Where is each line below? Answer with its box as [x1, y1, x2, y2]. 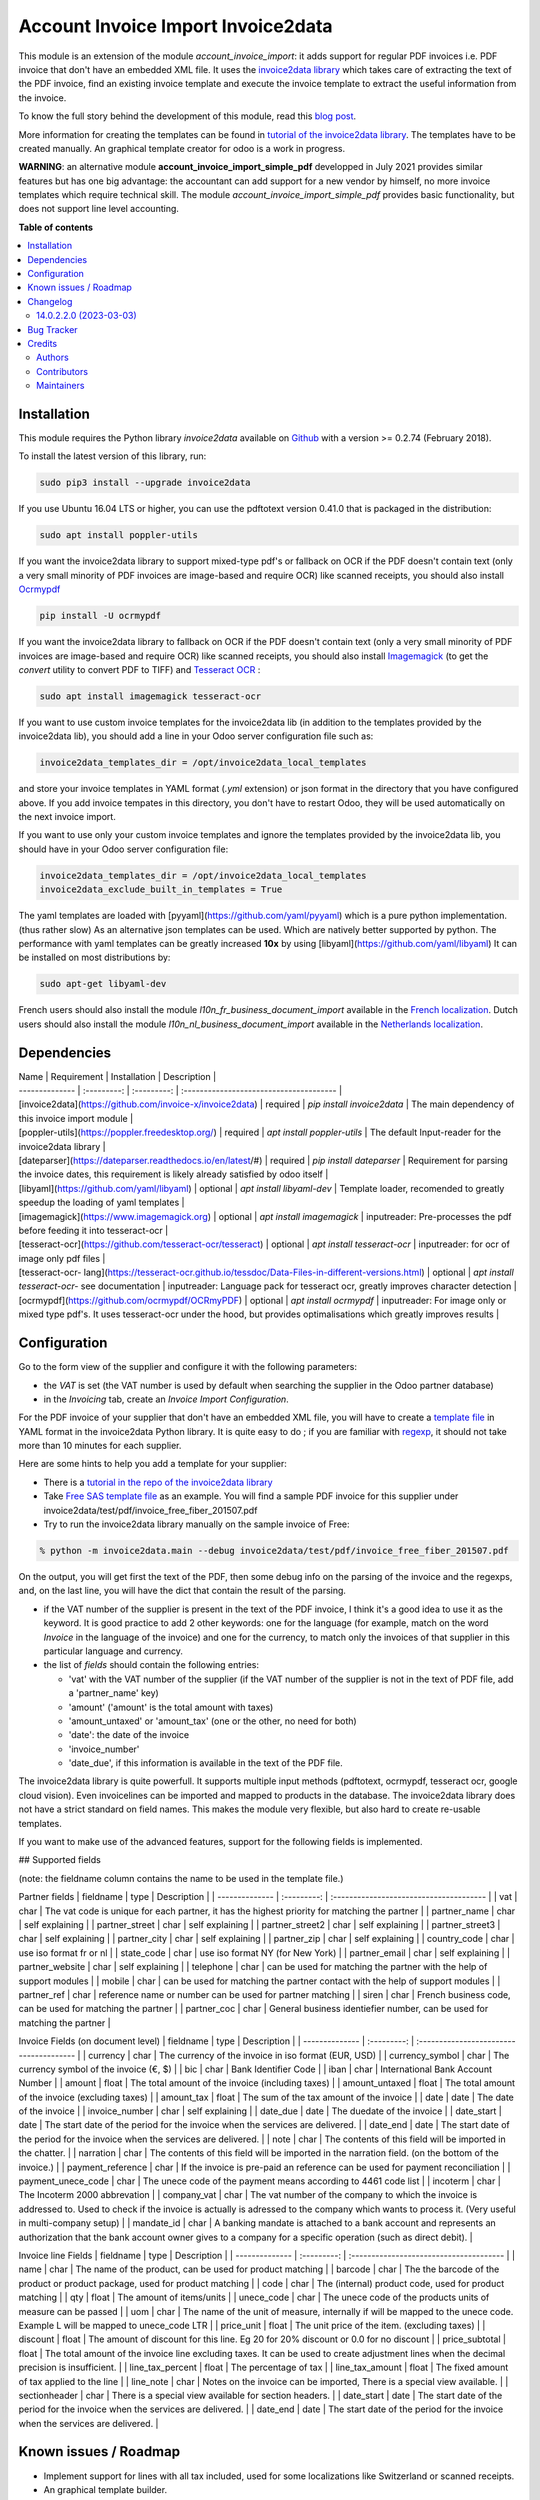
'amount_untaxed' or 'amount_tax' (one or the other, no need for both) [68, 1715, 357, 1727]
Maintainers [36, 380, 85, 392]
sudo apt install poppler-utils [39, 530, 199, 541]
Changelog [27, 295, 73, 307]
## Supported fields [18, 1854, 102, 1866]
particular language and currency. [43, 1645, 184, 1657]
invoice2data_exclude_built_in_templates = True [39, 884, 283, 895]
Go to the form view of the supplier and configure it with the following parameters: [18, 1361, 357, 1373]
